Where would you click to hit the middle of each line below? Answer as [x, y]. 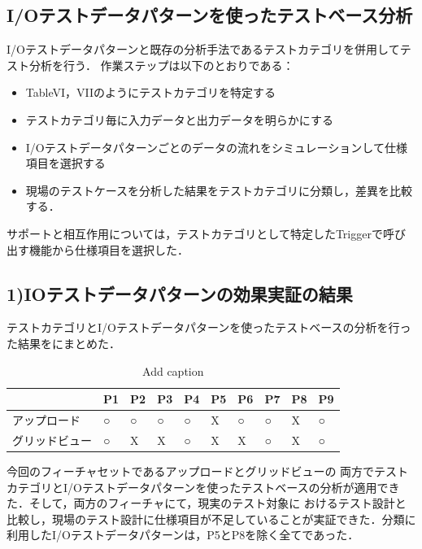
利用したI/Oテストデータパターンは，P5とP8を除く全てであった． [183, 535]
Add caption [173, 370]
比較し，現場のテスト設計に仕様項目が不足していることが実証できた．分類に [211, 518]
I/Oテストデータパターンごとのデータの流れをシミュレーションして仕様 [216, 147]
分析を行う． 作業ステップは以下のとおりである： [161, 65]
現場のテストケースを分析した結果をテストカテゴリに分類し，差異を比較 [219, 190]
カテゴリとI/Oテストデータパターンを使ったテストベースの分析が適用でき [203, 487]
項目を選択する [65, 163]
